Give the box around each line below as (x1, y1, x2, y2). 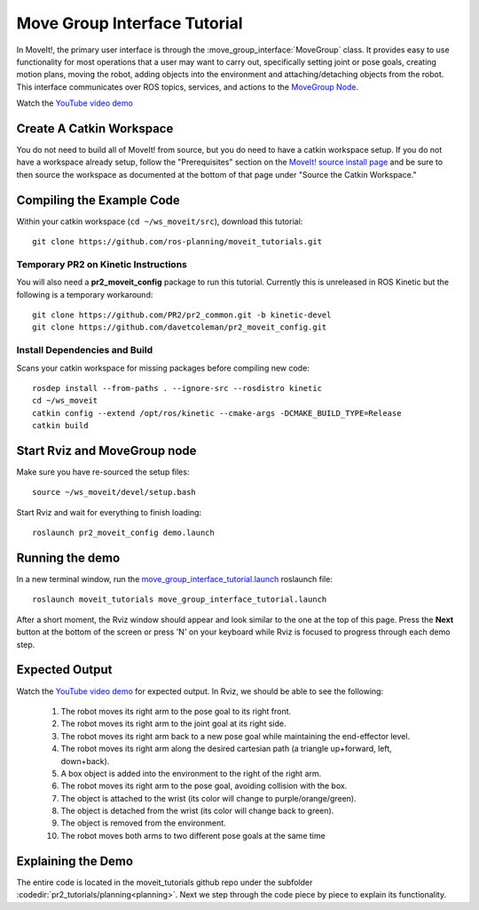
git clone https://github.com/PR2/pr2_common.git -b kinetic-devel (32, 310, 332, 320)
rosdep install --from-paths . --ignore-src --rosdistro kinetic (32, 383, 323, 393)
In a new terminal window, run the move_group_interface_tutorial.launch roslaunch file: (16, 574, 333, 585)
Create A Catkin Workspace (16, 121, 174, 136)
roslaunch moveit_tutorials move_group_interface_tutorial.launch (32, 595, 327, 604)
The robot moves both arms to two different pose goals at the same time (60, 830, 326, 841)
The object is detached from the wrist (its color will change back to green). (60, 805, 334, 817)
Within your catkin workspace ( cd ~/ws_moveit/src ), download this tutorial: (16, 216, 303, 227)
